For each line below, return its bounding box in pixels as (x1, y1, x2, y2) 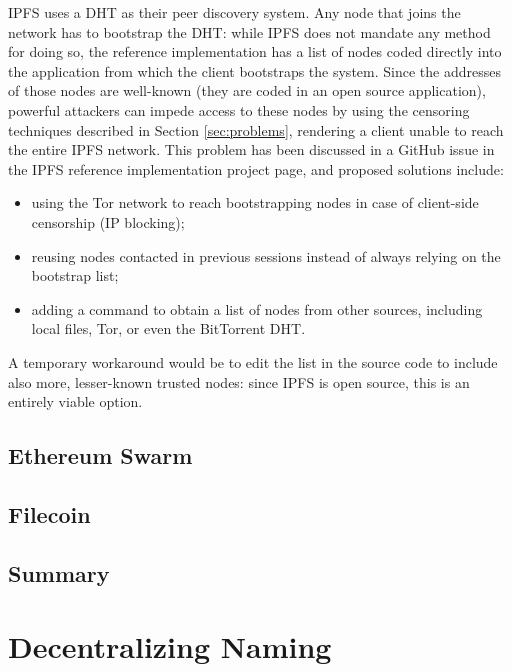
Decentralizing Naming (8, 626, 332, 667)
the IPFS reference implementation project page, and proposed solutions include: (8, 158, 504, 179)
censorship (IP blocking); (31, 211, 185, 232)
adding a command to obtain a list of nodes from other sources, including (31, 298, 483, 319)
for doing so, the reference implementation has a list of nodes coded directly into (8, 41, 502, 62)
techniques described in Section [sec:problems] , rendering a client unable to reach (8, 119, 504, 140)
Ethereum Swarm (8, 440, 193, 471)
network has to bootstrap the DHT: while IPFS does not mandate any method (8, 21, 491, 42)
